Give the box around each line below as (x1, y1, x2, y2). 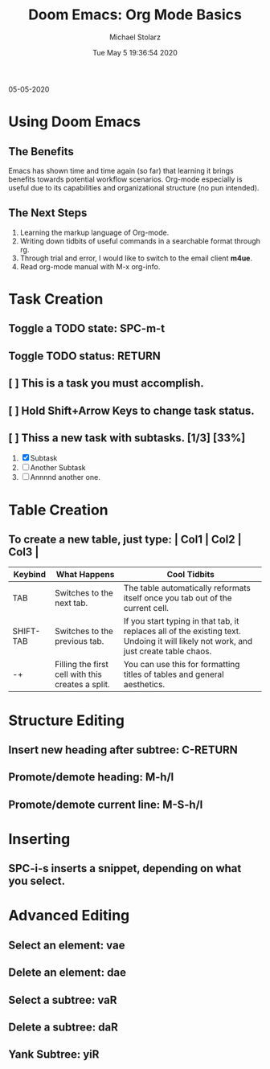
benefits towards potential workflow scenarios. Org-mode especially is (8, 174, 243, 184)
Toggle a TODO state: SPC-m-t (8, 322, 166, 335)
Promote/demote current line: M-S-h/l (8, 797, 203, 811)
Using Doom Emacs (8, 113, 141, 131)
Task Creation (8, 289, 104, 308)
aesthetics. (123, 679, 166, 690)
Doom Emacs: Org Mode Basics (27, 6, 243, 24)
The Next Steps (8, 207, 88, 220)
